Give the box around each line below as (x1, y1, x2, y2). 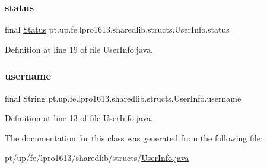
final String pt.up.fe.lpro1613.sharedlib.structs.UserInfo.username (5, 91, 241, 104)
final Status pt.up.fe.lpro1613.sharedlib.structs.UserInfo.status (5, 23, 230, 36)
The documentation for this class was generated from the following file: (5, 131, 263, 144)
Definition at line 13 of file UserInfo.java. (5, 112, 153, 124)
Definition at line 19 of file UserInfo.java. (5, 43, 153, 55)
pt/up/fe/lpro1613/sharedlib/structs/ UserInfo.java (5, 151, 189, 164)
